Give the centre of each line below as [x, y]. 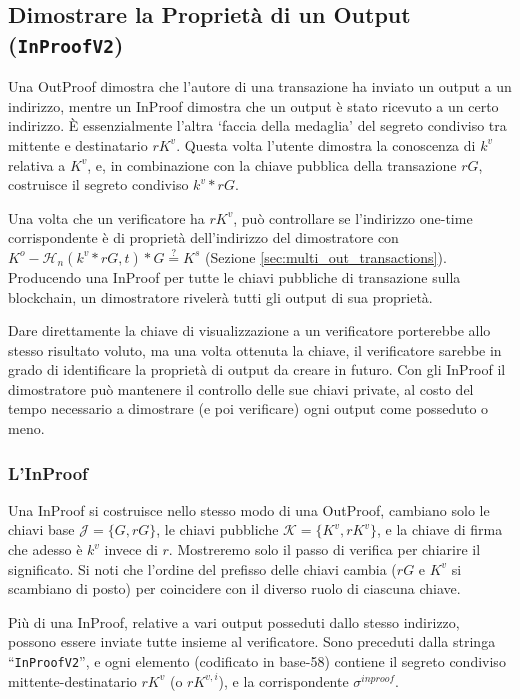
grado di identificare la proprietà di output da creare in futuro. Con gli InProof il [257, 369]
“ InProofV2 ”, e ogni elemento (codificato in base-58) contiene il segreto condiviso [257, 661]
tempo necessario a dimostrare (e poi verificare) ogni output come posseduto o [248, 408]
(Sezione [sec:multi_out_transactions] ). [326, 256]
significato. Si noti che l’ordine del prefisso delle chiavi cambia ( [202, 568]
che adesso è [45, 549]
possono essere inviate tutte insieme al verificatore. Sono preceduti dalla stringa [252, 641]
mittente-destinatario [72, 680]
